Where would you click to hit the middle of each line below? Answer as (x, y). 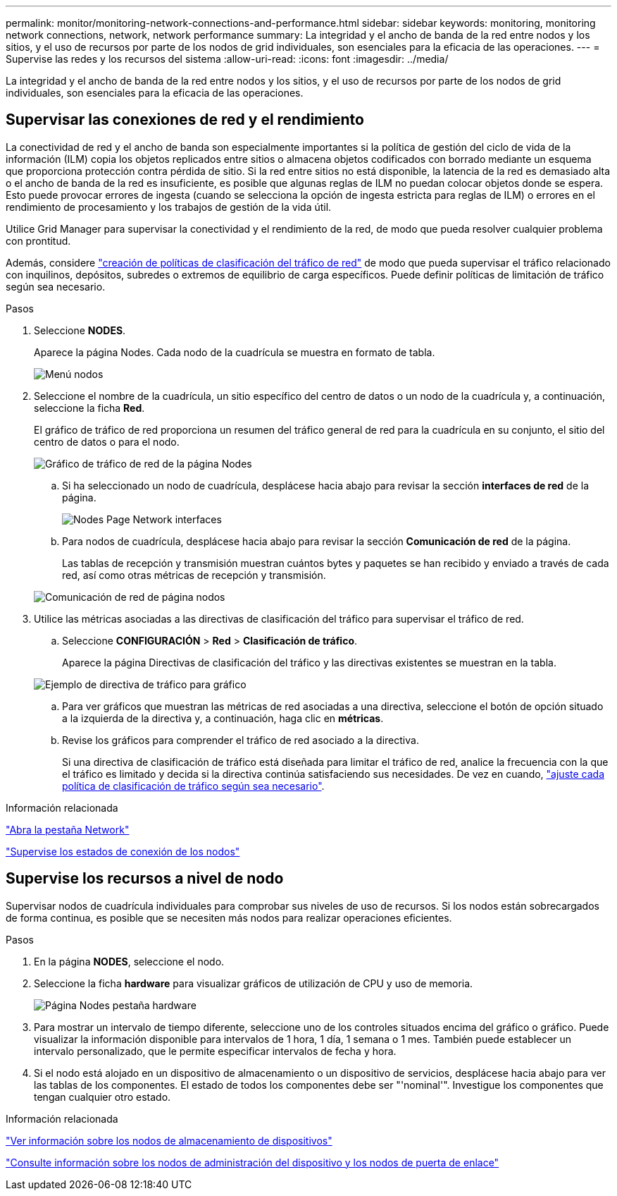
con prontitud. (38, 240)
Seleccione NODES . (80, 330)
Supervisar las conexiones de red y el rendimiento (185, 120)
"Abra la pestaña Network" (68, 829)
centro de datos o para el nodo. (107, 441)
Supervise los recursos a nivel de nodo (145, 879)
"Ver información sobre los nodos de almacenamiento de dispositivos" (169, 1140)
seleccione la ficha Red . (89, 408)
